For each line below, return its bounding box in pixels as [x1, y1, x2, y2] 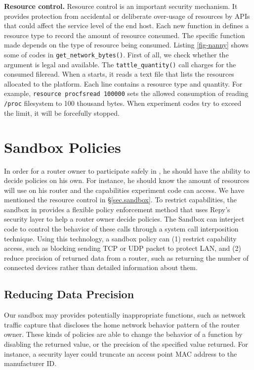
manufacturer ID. [4, 358, 57, 369]
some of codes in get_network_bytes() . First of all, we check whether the [4, 49, 229, 59]
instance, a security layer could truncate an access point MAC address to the [4, 348, 237, 359]
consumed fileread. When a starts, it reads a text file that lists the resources [4, 69, 234, 79]
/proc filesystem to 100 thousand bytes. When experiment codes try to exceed [4, 98, 242, 108]
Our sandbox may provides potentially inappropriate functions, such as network [4, 310, 246, 320]
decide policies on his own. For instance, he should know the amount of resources [4, 175, 250, 185]
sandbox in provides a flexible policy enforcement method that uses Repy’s [4, 204, 230, 214]
